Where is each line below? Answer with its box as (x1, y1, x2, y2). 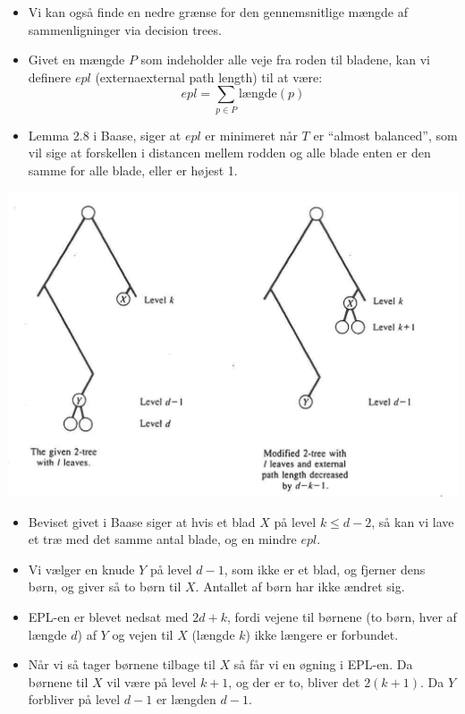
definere (28, 67, 72, 86)
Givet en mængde (28, 50, 125, 69)
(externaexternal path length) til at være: (95, 67, 323, 86)
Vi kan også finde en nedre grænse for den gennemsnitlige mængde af (28, 3, 409, 21)
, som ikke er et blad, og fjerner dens (224, 559, 426, 578)
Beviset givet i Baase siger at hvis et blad (28, 512, 256, 531)
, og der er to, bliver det (228, 672, 360, 691)
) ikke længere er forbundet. (245, 625, 399, 643)
